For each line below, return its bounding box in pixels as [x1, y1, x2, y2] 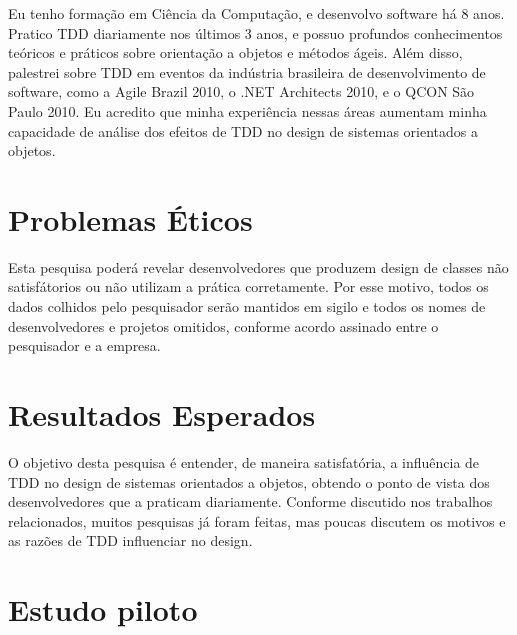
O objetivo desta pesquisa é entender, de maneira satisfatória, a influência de [8, 451, 480, 472]
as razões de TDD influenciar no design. [8, 530, 253, 551]
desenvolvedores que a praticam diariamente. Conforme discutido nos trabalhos [8, 491, 493, 512]
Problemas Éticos [8, 198, 253, 239]
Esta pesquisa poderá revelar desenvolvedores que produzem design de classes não [8, 256, 509, 277]
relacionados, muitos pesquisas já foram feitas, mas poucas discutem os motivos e [8, 510, 506, 531]
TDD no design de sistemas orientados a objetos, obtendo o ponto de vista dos [8, 471, 490, 492]
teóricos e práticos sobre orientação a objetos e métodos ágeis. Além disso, [8, 42, 463, 63]
